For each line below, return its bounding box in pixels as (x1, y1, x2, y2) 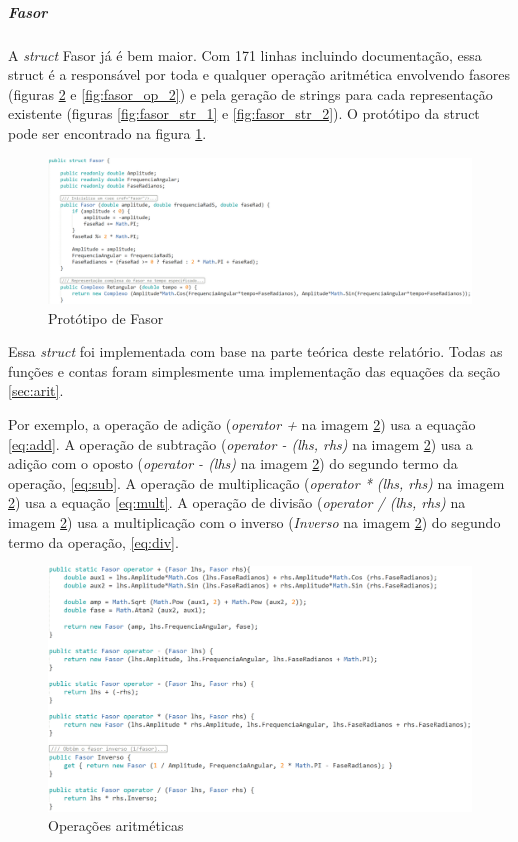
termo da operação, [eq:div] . (8, 531, 179, 552)
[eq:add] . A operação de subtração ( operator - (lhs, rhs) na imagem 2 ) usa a (8, 433, 473, 454)
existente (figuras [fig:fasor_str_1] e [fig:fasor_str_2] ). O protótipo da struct (8, 103, 480, 124)
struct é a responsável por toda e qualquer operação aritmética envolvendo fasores (8, 64, 510, 85)
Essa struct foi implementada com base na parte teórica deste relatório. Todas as (8, 341, 503, 362)
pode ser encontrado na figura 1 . (8, 122, 207, 143)
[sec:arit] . (8, 380, 64, 401)
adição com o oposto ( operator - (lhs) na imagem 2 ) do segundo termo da (8, 453, 458, 474)
